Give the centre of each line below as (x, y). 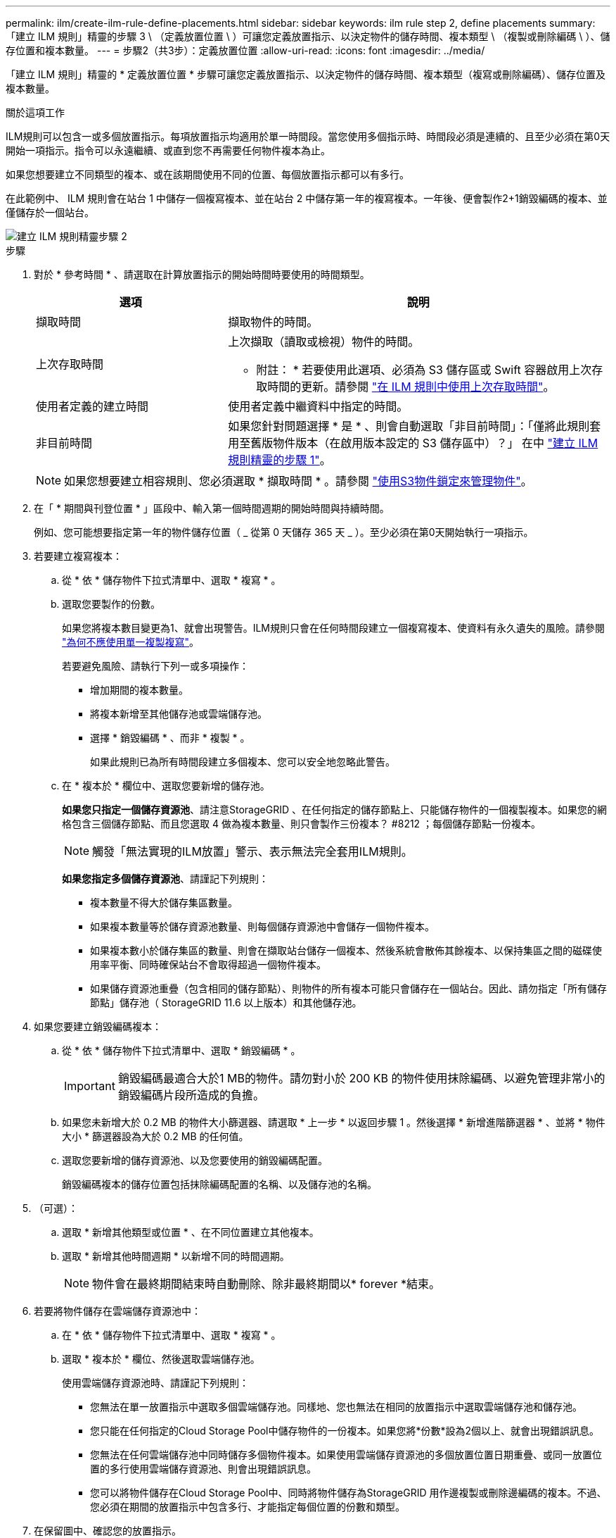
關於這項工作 (35, 112)
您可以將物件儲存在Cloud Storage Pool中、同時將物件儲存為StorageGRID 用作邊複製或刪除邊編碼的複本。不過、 (348, 1493)
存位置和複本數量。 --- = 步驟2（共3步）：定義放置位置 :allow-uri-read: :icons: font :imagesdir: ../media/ (245, 50)
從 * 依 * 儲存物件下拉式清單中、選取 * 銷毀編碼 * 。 (181, 1050)
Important (90, 1086)
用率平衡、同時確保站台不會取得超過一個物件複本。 (208, 964)
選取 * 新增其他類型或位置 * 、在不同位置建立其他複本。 (191, 1232)
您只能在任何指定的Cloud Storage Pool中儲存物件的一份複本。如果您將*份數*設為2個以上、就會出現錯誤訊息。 (345, 1431)
